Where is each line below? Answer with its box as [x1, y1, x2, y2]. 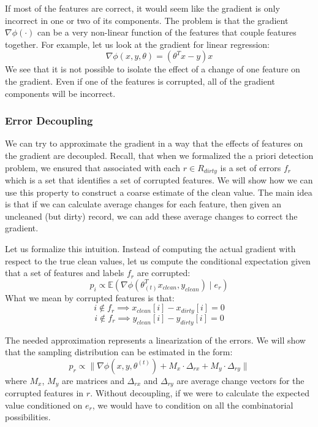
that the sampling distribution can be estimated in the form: [5, 345, 233, 358]
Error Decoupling [5, 113, 93, 128]
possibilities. [5, 410, 51, 423]
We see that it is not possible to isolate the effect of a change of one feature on [5, 63, 300, 75]
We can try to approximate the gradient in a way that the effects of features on [5, 137, 303, 150]
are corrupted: [137, 266, 191, 279]
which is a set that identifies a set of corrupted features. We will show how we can [5, 174, 313, 187]
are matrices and [61, 374, 124, 387]
